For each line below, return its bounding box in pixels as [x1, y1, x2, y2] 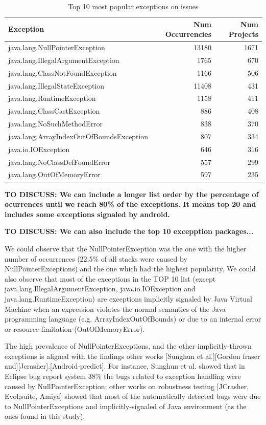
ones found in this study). [5, 411, 85, 421]
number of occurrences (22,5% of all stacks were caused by [5, 253, 187, 264]
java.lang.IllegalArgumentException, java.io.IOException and [5, 283, 196, 294]
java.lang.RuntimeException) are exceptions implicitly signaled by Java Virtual [5, 293, 253, 304]
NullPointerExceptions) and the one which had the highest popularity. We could [5, 263, 256, 274]
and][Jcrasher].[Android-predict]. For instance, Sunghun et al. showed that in [5, 360, 245, 371]
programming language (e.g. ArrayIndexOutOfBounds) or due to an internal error [5, 313, 261, 324]
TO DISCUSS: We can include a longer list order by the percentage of [5, 188, 259, 199]
